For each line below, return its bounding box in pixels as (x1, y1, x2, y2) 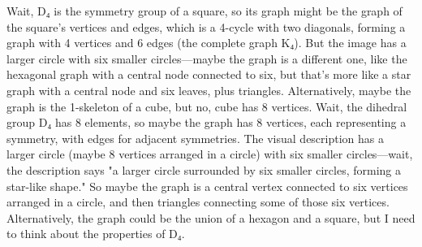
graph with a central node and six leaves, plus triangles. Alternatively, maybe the (6, 81, 411, 98)
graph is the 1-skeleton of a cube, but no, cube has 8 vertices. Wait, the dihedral (6, 97, 407, 115)
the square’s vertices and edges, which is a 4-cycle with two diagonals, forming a (6, 18, 406, 35)
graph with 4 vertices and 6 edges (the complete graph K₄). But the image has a (6, 34, 407, 51)
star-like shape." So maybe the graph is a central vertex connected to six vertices (6, 177, 408, 194)
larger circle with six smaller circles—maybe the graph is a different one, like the (6, 50, 407, 67)
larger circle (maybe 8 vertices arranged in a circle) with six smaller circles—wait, (6, 145, 413, 162)
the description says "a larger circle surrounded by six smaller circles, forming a (6, 161, 401, 178)
